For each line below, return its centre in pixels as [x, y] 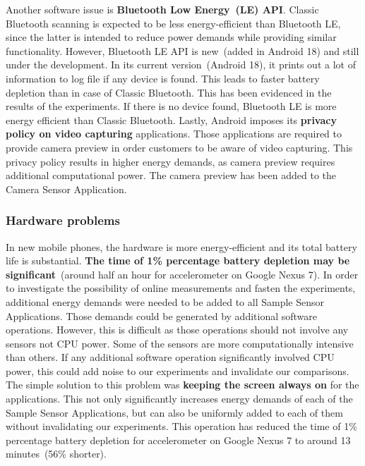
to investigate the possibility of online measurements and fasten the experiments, [181, 288]
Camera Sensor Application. [66, 189]
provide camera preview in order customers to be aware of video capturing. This [179, 147]
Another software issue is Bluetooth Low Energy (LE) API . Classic [162, 9]
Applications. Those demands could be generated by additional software [162, 315]
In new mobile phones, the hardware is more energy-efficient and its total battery [181, 246]
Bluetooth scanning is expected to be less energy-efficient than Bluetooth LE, [173, 23]
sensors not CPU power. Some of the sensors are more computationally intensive [180, 343]
